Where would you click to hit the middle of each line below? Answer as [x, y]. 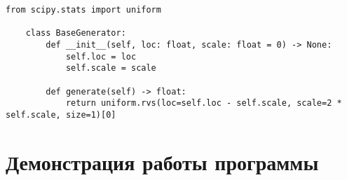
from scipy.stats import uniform [83, 10]
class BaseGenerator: [76, 33]
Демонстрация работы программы [162, 161]
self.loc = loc [101, 56]
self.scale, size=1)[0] [61, 115]
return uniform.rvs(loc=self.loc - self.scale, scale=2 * [204, 103]
